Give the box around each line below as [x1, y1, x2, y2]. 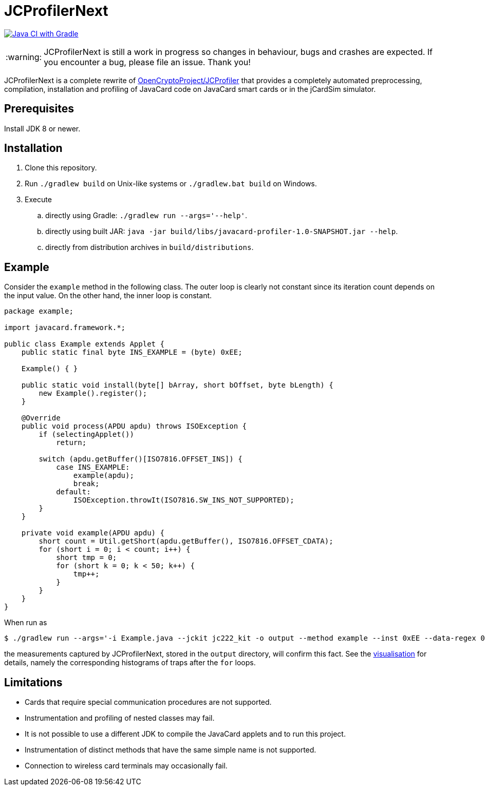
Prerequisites [4, 102, 74, 115]
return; [56, 438, 87, 447]
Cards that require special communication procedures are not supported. [25, 698, 272, 707]
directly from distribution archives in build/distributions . [45, 243, 254, 252]
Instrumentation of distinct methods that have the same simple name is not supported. [25, 745, 316, 755]
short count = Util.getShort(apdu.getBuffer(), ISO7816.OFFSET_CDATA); [39, 537, 333, 546]
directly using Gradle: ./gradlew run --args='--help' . [45, 211, 248, 220]
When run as [4, 618, 47, 627]
